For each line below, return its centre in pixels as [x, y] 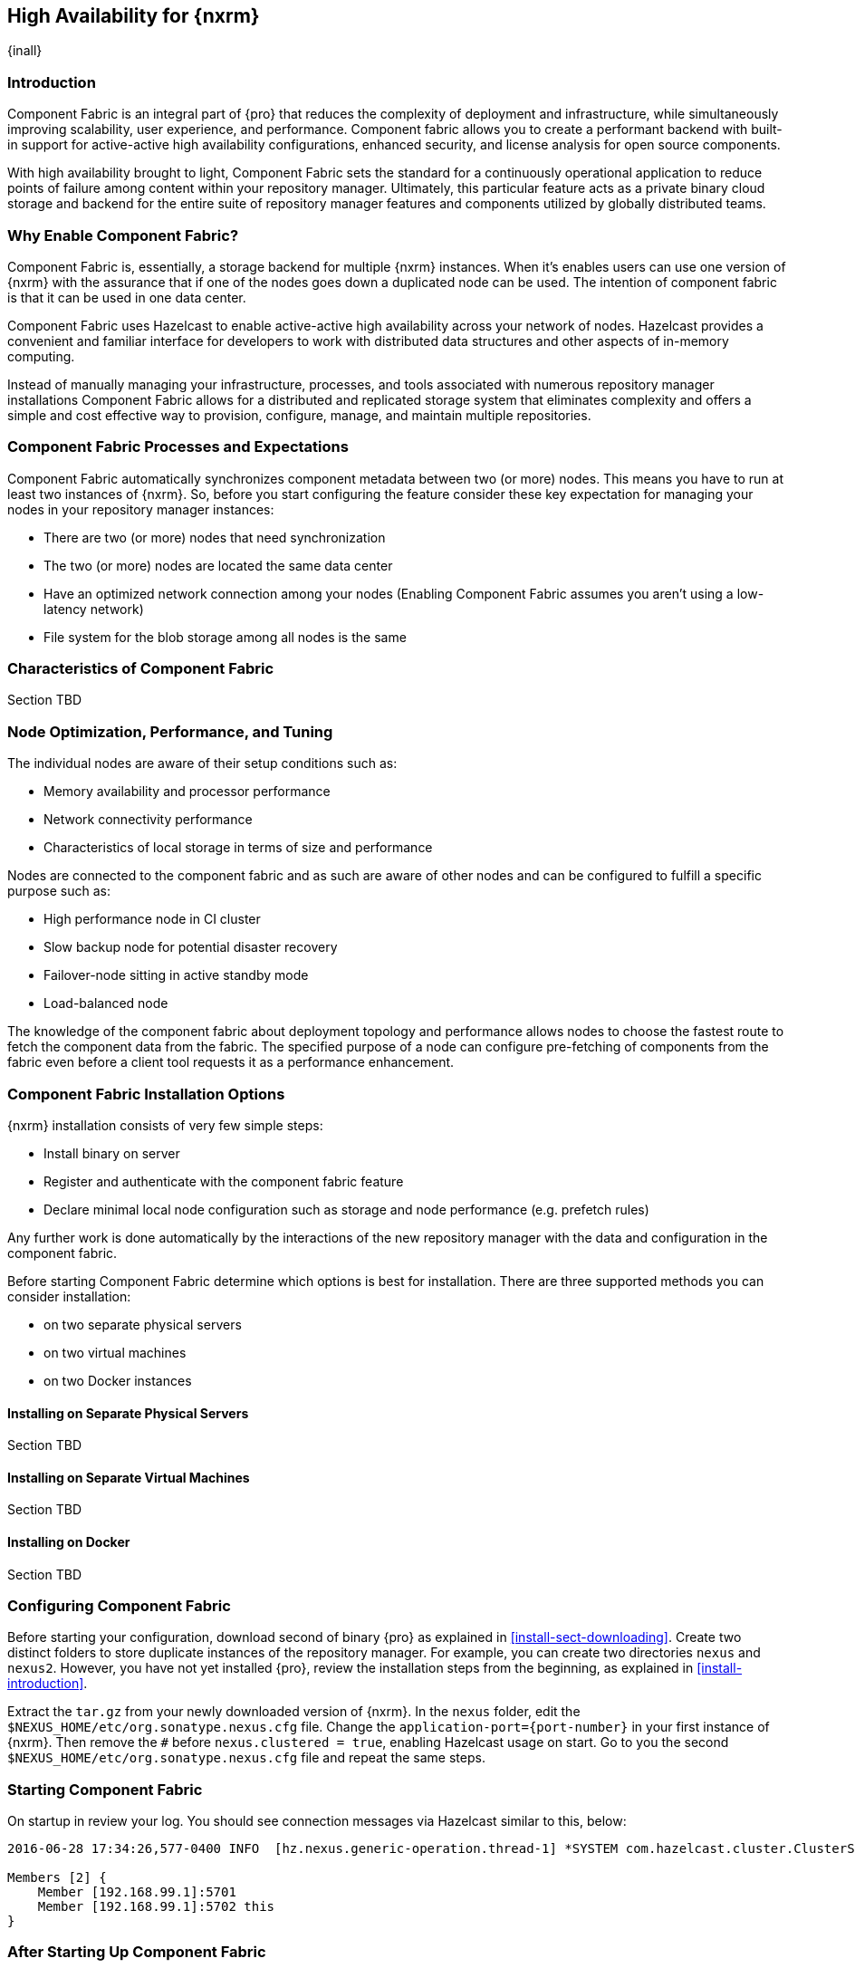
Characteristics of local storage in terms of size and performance [238, 848]
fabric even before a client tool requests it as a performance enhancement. [231, 1062]
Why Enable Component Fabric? [123, 235]
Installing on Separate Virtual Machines [129, 1477]
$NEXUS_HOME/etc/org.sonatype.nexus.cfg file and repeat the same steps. [246, 1758]
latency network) [94, 609]
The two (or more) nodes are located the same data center [218, 565]
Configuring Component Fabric [119, 1605]
